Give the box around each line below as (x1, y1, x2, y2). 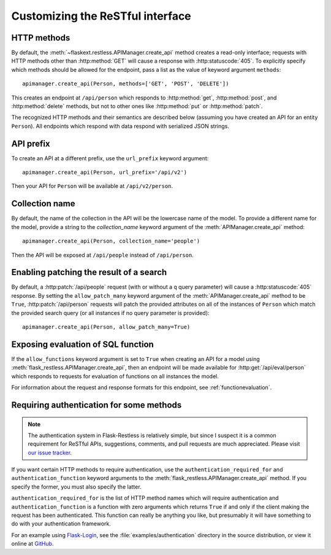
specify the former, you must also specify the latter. (11, 483, 142, 491)
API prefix (11, 138, 50, 149)
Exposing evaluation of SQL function (11, 339, 154, 349)
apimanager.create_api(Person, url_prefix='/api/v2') (22, 169, 187, 176)
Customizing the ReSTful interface (11, 9, 191, 23)
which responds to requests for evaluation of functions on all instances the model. (11, 372, 219, 380)
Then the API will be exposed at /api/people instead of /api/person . (11, 251, 194, 258)
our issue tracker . (28, 449, 72, 456)
